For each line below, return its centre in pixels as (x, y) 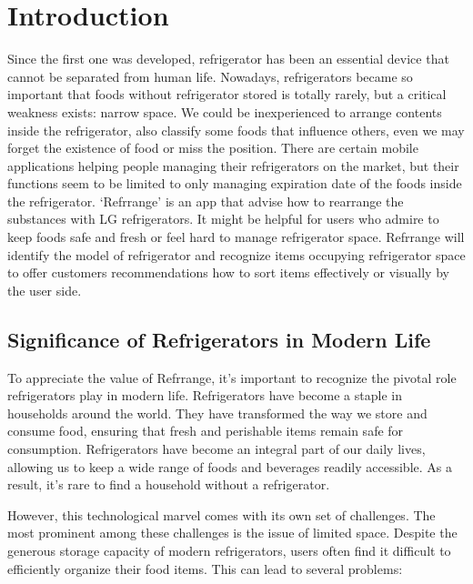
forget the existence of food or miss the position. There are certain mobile (213, 148)
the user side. (45, 290)
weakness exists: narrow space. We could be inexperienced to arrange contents (225, 111)
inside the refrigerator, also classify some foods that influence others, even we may (236, 130)
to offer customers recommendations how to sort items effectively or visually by (228, 272)
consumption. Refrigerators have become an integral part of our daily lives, (216, 449)
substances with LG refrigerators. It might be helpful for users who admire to (223, 219)
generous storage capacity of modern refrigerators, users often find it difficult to (229, 550)
